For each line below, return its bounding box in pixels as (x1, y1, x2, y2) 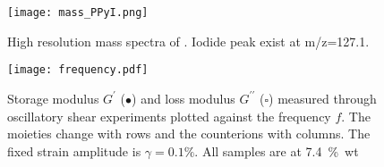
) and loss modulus (132, 88, 235, 107)
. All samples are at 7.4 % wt (194, 141, 359, 160)
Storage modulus (7, 88, 99, 107)
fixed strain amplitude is (7, 141, 141, 160)
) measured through (269, 88, 377, 107)
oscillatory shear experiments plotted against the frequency (7, 106, 331, 125)
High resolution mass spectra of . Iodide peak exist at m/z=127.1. (7, 31, 370, 50)
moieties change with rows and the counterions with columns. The (7, 124, 371, 143)
